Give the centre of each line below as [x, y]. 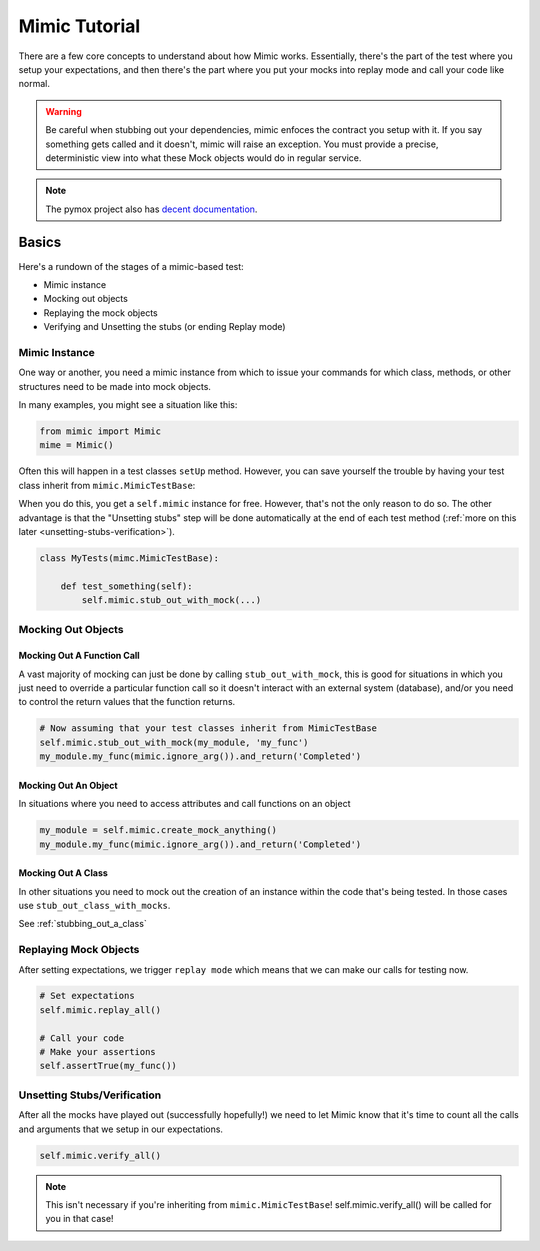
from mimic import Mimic [100, 431]
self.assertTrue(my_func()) [108, 1066]
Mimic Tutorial [79, 26]
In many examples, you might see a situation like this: [128, 405]
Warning [63, 111]
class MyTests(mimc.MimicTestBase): [129, 558]
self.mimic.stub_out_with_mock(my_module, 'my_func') [174, 742]
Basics [40, 242]
